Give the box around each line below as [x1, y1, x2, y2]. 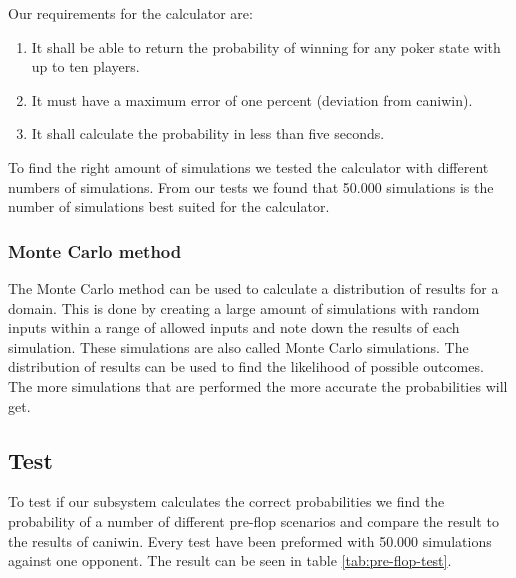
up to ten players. [31, 56, 140, 77]
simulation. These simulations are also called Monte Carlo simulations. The [8, 336, 469, 357]
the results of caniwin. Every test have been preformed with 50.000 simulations [8, 530, 492, 551]
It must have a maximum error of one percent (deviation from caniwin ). [31, 89, 473, 110]
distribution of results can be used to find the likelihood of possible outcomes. [8, 356, 484, 377]
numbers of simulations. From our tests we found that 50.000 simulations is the [8, 176, 494, 197]
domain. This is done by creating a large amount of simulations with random [8, 297, 480, 318]
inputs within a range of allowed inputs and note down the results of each [8, 317, 460, 338]
